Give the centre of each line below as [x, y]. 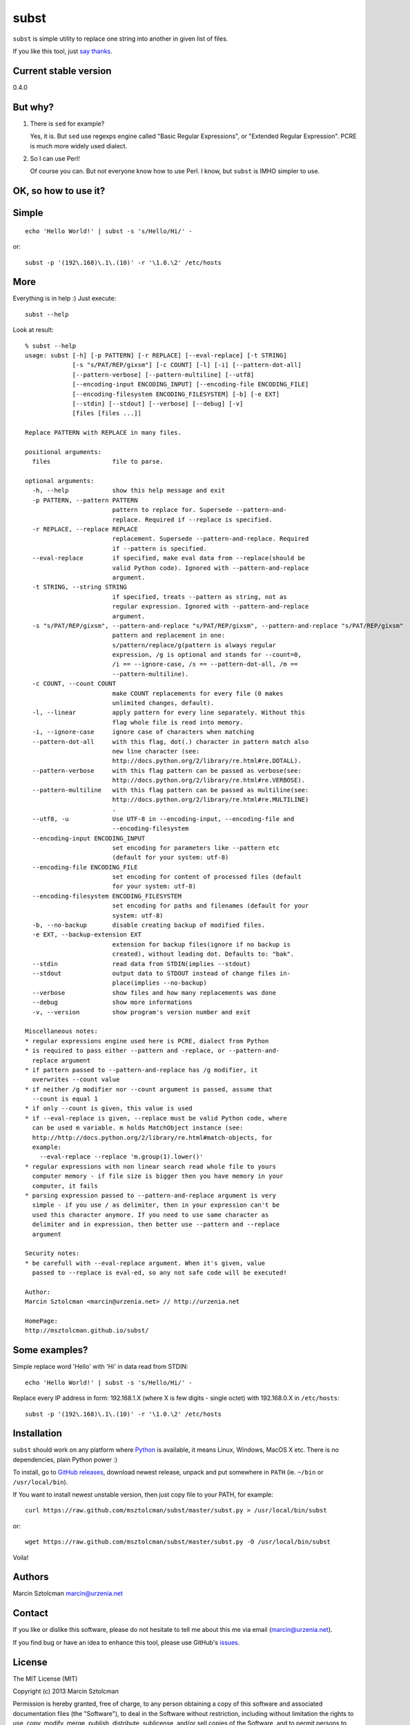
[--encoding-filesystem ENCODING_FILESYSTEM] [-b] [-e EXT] [176, 394]
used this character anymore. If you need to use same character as [150, 1215]
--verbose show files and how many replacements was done [154, 993]
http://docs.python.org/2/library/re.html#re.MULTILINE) [211, 799]
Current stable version [62, 71]
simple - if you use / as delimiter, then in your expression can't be [156, 1205]
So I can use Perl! [55, 158]
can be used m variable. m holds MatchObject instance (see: [138, 1128]
